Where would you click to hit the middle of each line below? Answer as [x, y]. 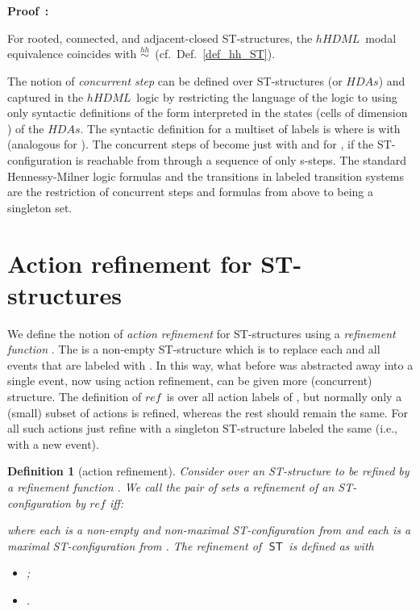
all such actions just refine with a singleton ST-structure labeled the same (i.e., [202, 428]
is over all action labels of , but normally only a [284, 397]
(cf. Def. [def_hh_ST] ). [215, 54]
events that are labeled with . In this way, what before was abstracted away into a [210, 364]
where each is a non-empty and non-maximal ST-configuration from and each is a [209, 530]
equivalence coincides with [72, 54]
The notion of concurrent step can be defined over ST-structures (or [175, 81]
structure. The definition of [75, 397]
